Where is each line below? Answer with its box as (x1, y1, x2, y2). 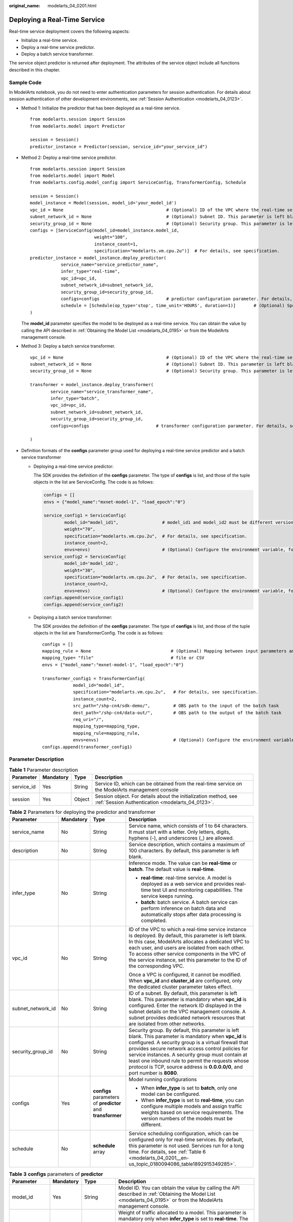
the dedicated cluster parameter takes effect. (128, 983, 233, 990)
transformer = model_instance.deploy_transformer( (30, 382, 154, 388)
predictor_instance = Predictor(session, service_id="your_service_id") (30, 144, 208, 149)
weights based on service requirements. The (141, 1109, 244, 1116)
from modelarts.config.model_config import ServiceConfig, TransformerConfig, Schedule (30, 180, 247, 185)
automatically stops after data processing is (141, 911, 242, 918)
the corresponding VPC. (128, 963, 185, 970)
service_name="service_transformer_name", (50, 389, 154, 394)
